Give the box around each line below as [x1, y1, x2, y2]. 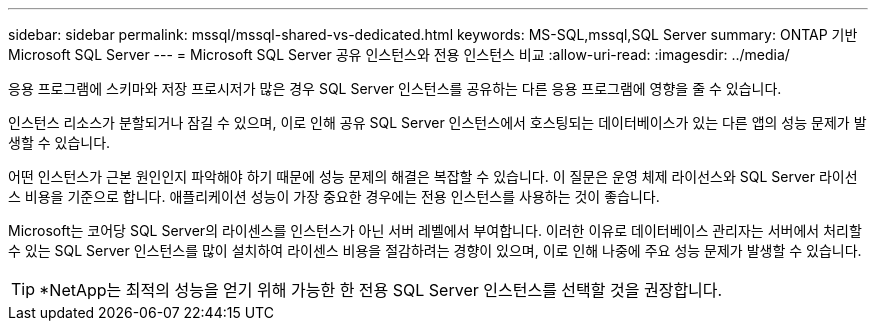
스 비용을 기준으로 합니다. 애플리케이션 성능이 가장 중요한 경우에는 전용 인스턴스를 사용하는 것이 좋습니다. [8, 188, 660, 205]
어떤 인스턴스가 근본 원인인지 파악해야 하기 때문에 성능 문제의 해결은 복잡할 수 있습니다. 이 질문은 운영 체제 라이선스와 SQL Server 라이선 [8, 168, 858, 185]
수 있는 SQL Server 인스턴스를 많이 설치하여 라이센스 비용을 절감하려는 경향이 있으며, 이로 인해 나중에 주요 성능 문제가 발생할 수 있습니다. [8, 242, 862, 259]
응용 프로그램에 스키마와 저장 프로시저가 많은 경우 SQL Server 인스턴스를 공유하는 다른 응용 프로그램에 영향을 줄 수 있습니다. [8, 80, 782, 97]
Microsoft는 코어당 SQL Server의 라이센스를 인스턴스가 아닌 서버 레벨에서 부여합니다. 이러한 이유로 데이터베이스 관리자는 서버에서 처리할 [8, 222, 862, 239]
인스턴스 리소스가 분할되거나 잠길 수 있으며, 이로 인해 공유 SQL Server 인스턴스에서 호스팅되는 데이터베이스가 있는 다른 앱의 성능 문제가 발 [8, 114, 867, 131]
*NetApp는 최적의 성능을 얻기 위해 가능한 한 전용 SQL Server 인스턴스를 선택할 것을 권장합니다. [39, 280, 723, 300]
